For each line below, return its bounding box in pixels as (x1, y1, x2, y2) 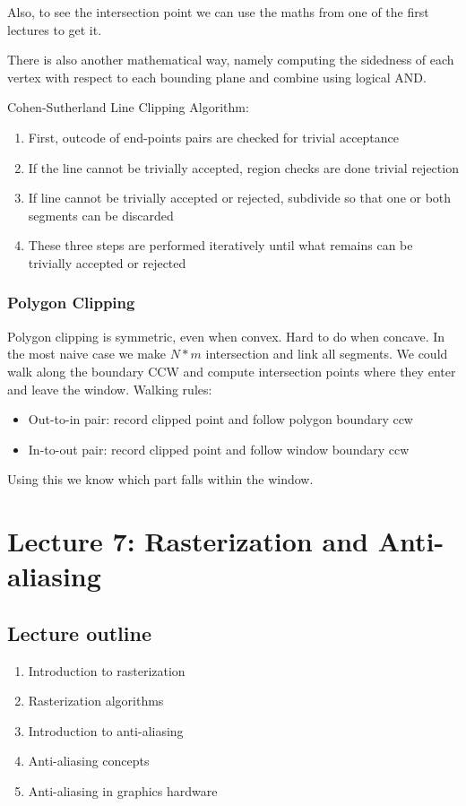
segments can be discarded (28, 205, 174, 224)
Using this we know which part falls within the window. (7, 470, 314, 489)
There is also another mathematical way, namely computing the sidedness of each (7, 50, 454, 69)
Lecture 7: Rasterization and (7, 523, 368, 559)
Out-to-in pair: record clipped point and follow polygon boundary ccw (28, 410, 413, 429)
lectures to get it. (7, 20, 102, 39)
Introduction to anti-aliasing (28, 721, 184, 740)
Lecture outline (7, 619, 151, 646)
